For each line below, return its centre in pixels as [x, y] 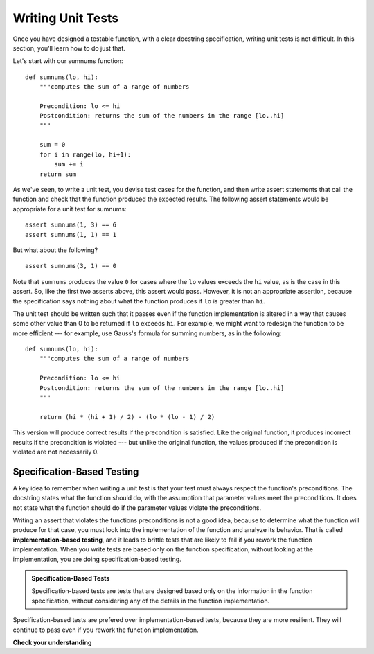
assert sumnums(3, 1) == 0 [71, 266]
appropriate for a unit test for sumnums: [70, 209]
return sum [58, 174]
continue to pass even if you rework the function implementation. [106, 630]
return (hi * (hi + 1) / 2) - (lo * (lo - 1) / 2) [127, 417]
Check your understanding [52, 642]
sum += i [69, 164]
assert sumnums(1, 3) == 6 [71, 225]
